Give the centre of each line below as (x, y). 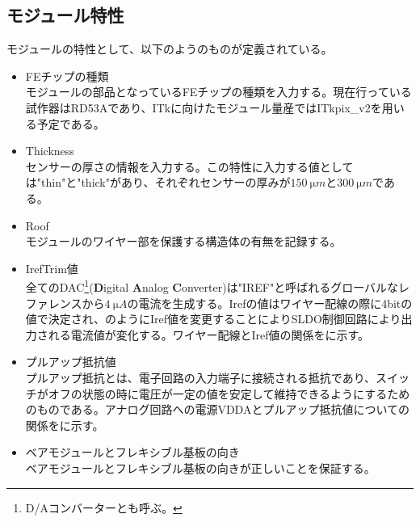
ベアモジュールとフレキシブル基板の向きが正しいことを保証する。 (200, 467)
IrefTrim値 (52, 268)
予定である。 (71, 123)
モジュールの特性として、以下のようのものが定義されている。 (170, 49)
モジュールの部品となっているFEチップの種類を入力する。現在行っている (218, 92)
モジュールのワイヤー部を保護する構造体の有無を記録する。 (183, 241)
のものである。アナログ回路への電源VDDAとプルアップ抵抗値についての (217, 409)
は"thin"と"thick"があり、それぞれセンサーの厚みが (158, 182)
